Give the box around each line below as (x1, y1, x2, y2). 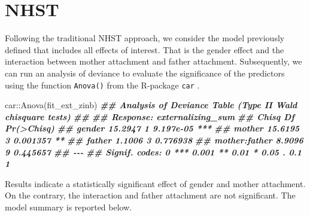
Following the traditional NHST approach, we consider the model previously (5, 32, 285, 44)
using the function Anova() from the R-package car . (5, 78, 200, 91)
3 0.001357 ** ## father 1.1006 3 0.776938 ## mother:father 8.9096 (5, 133, 303, 146)
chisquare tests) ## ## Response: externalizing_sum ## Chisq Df (5, 110, 294, 123)
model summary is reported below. (5, 200, 132, 213)
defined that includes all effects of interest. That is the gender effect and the (5, 43, 284, 56)
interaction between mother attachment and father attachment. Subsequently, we (5, 55, 302, 68)
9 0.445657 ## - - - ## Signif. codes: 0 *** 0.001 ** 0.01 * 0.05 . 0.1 (5, 145, 302, 158)
